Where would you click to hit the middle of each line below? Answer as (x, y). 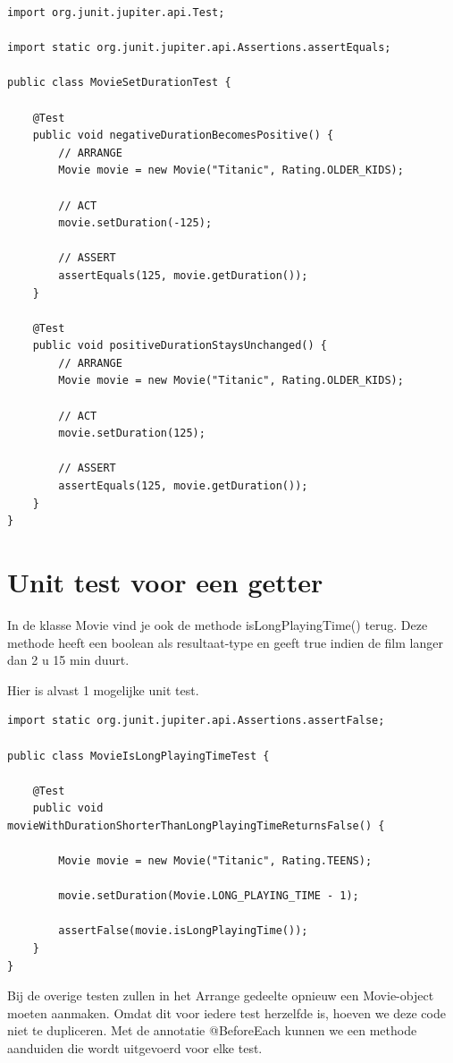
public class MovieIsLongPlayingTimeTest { (138, 756)
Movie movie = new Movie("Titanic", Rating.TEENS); (215, 861)
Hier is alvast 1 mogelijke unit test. (103, 689)
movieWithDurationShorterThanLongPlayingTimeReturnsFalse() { (196, 825)
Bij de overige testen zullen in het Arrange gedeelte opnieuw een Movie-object (221, 995)
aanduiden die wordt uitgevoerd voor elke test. (135, 1048)
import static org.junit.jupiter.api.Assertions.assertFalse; (196, 721)
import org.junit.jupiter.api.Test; (116, 13)
